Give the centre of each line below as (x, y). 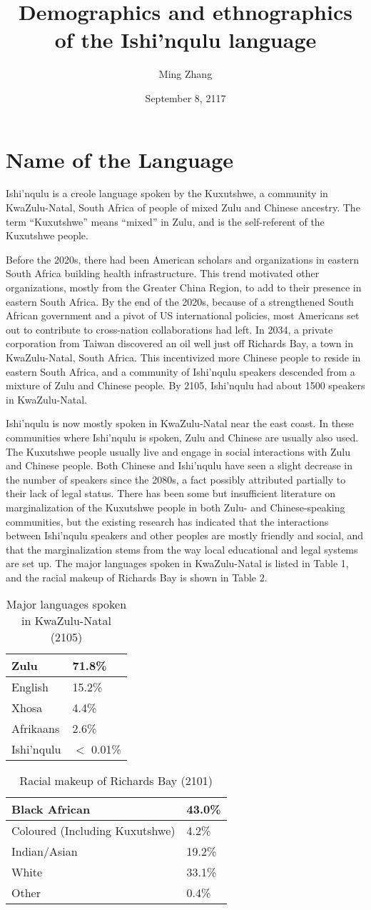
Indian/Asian (45, 851)
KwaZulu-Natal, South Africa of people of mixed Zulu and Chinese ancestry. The (183, 207)
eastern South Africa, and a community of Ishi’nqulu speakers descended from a (181, 371)
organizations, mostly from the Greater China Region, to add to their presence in (184, 287)
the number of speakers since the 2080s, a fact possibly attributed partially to (176, 479)
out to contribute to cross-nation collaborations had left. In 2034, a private (169, 329)
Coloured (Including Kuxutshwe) (93, 831)
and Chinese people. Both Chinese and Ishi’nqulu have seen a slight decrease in (179, 465)
